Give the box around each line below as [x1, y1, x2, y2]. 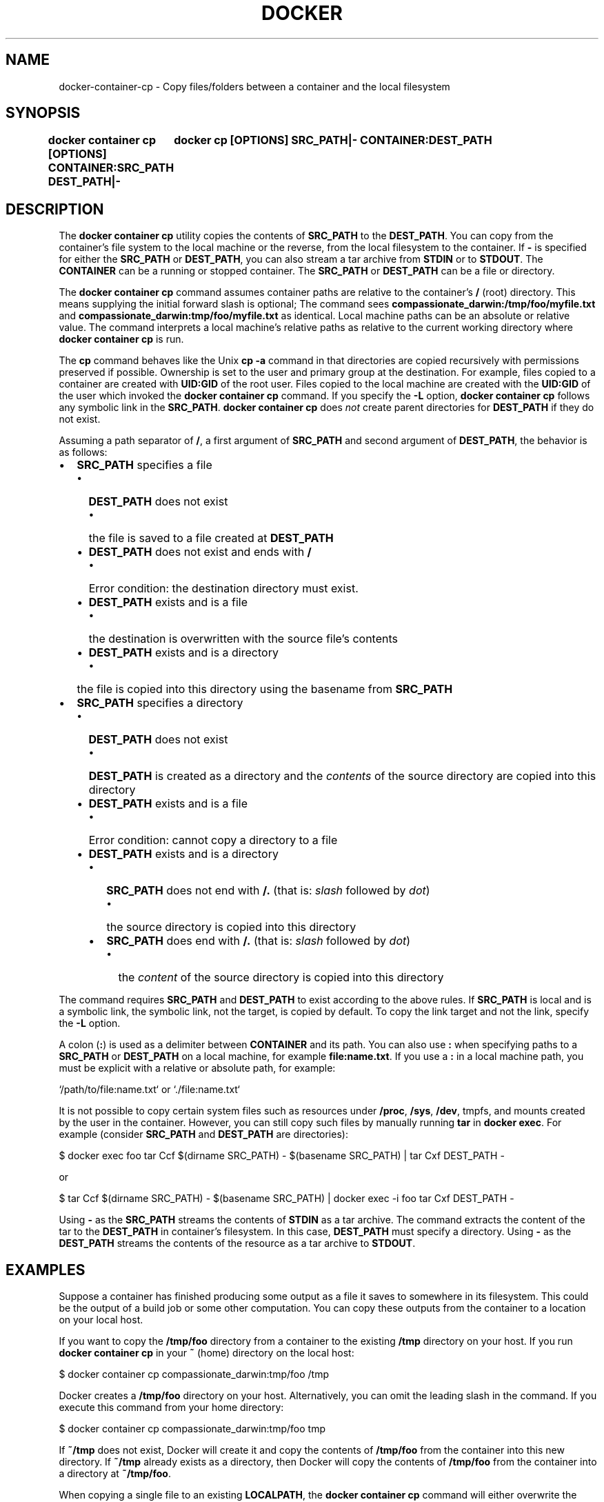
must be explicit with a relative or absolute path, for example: [59, 1062, 336, 1074]
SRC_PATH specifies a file [77, 458, 212, 472]
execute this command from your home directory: [59, 1401, 284, 1414]
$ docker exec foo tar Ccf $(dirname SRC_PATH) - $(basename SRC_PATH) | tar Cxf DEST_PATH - [59, 1150, 505, 1162]
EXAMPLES [6, 1261, 85, 1279]
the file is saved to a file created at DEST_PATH [88, 531, 334, 545]
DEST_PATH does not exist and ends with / [88, 545, 312, 559]
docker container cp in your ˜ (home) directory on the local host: [59, 1347, 354, 1359]
